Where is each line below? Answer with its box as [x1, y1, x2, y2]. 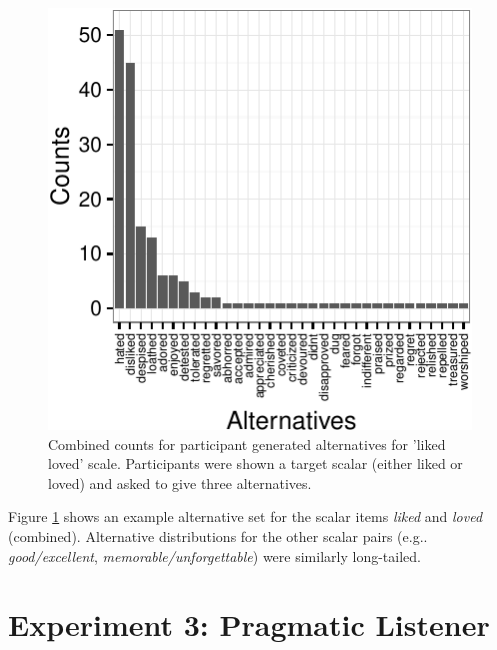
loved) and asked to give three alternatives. [48, 472, 312, 493]
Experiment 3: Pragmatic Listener [8, 604, 490, 645]
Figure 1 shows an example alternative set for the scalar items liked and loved [8, 506, 483, 527]
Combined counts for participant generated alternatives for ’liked [48, 433, 446, 454]
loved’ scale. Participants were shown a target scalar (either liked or [48, 453, 463, 474]
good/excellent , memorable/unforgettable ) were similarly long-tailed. [8, 545, 421, 566]
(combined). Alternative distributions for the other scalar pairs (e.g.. [8, 525, 428, 546]
